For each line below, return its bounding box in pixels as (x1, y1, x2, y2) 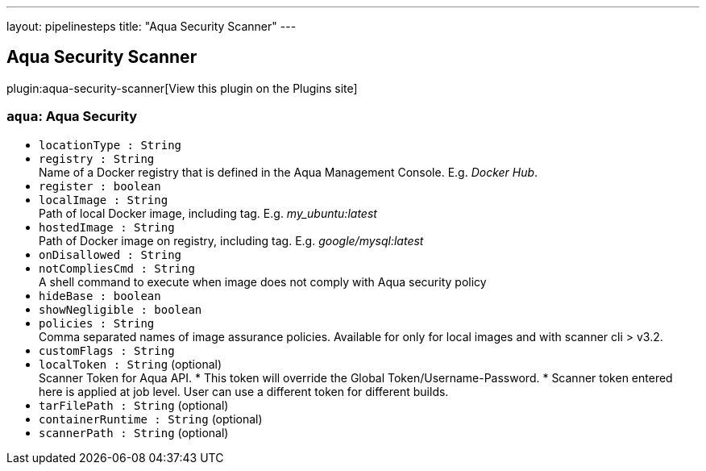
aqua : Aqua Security (6, 108, 138, 125)
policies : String (39, 316, 155, 330)
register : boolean (39, 179, 161, 193)
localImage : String (39, 193, 168, 206)
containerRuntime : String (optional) (39, 411, 263, 426)
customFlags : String (39, 344, 175, 357)
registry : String (39, 152, 155, 165)
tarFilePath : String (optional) (39, 398, 229, 412)
